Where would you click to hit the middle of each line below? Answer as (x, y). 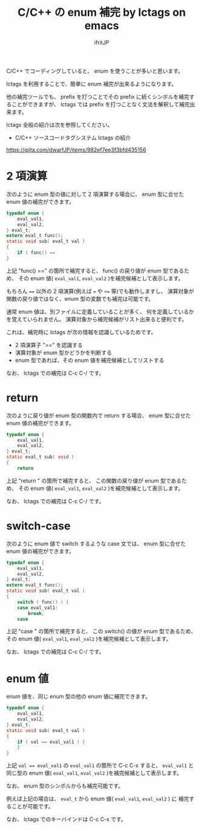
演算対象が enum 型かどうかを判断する (63, 352)
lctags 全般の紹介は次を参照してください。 (60, 124)
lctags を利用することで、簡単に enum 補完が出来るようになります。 (92, 84)
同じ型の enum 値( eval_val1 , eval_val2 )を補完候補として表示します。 (94, 773)
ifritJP (102, 42)
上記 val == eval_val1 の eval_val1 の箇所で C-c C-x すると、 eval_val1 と (100, 765)
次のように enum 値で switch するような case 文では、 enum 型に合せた (96, 543)
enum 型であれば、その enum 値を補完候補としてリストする (90, 360)
